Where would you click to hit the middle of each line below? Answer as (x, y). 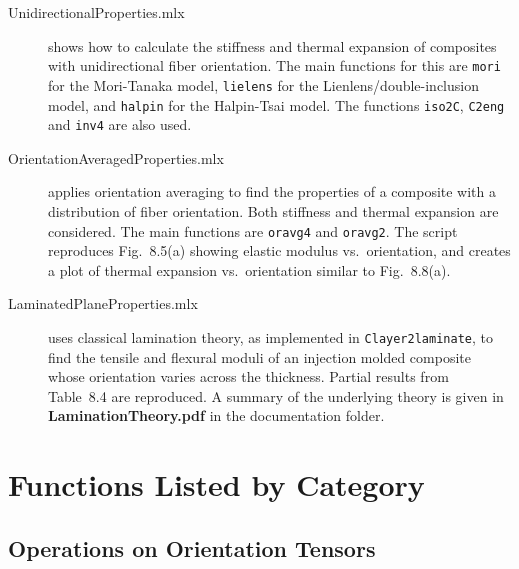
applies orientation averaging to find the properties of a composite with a (272, 191)
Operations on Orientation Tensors (192, 547)
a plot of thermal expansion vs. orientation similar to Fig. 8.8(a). (249, 269)
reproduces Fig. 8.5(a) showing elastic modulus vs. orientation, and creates (279, 250)
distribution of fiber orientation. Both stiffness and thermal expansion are (273, 211)
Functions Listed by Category (216, 484)
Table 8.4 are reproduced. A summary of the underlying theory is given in (276, 395)
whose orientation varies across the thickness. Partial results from (248, 376)
